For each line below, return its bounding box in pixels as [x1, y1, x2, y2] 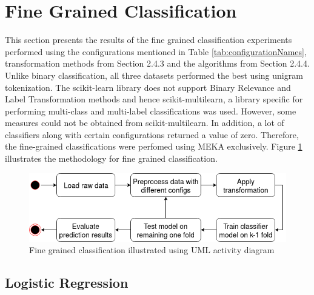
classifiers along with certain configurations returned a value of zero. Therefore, [5, 128, 299, 141]
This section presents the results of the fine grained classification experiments [5, 33, 292, 46]
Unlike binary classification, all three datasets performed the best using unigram [5, 68, 303, 81]
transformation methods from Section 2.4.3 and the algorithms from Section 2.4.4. [5, 57, 310, 70]
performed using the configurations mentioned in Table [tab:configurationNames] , [5, 45, 307, 58]
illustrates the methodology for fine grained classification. [5, 152, 218, 165]
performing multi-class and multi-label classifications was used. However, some [5, 104, 296, 117]
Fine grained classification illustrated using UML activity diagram [29, 244, 275, 256]
